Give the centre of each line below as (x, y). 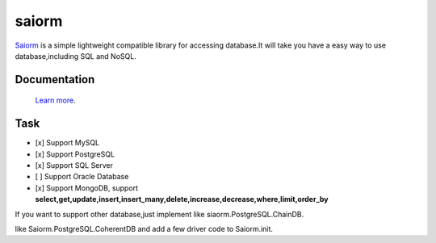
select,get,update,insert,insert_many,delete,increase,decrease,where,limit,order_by (182, 199)
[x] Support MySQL (67, 143)
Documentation (55, 80)
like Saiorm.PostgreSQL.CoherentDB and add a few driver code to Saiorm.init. (144, 228)
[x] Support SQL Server (74, 165)
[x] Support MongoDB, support (87, 188)
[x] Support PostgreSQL (75, 154)
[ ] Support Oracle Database (82, 177)
